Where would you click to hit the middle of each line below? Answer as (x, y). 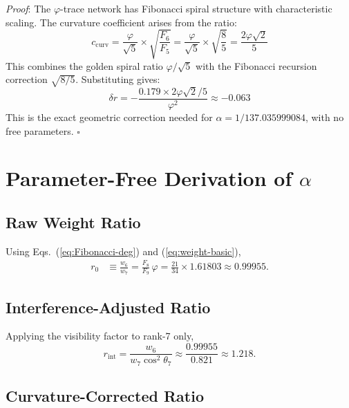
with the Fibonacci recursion (256, 65)
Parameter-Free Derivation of (149, 178)
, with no (324, 117)
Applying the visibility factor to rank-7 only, (100, 336)
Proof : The (28, 8)
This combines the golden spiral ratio (84, 65)
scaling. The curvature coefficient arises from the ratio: (121, 22)
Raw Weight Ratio (73, 222)
